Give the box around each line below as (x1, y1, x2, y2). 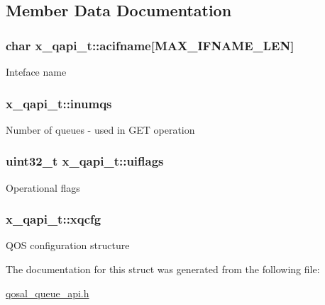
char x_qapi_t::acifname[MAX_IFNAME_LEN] (6, 36, 294, 54)
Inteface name (6, 64, 67, 79)
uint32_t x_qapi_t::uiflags (6, 152, 164, 170)
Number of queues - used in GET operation (6, 122, 195, 137)
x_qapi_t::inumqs (6, 94, 112, 112)
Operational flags (6, 180, 80, 195)
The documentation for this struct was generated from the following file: (6, 262, 320, 277)
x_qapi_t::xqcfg (6, 210, 101, 228)
